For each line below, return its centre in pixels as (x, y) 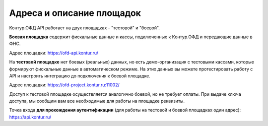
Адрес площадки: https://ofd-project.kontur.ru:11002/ (65, 85)
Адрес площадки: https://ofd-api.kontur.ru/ (54, 53)
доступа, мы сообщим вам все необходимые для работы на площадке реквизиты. (97, 101)
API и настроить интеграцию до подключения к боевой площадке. (80, 76)
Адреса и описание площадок (75, 13)
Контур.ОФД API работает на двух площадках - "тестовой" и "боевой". (84, 28)
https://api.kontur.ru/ (30, 117)
